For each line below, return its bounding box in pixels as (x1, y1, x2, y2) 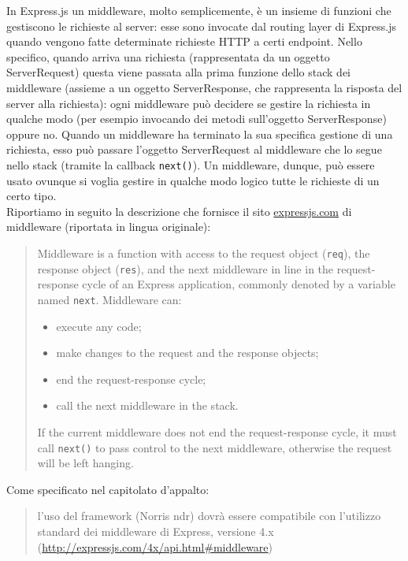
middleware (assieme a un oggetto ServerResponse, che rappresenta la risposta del (6, 79, 402, 95)
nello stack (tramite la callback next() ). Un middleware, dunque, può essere (6, 156, 375, 173)
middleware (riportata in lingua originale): (6, 218, 211, 235)
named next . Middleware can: (37, 291, 182, 307)
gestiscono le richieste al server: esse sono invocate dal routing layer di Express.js (6, 17, 397, 34)
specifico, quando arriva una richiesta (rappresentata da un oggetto (6, 48, 330, 65)
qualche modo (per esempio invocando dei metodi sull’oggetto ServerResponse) (6, 110, 387, 127)
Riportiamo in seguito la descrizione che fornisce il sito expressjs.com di (6, 202, 352, 219)
